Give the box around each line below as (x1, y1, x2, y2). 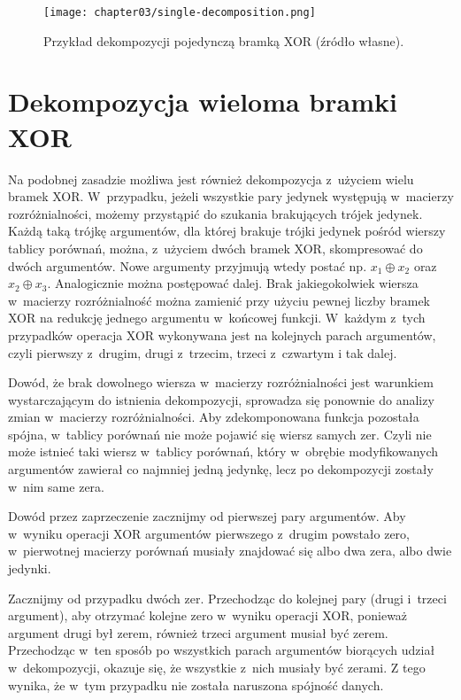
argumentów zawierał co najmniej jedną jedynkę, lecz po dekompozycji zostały (8, 460, 434, 478)
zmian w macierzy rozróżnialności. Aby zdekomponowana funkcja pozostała (8, 408, 419, 426)
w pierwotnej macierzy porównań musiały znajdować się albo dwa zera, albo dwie (8, 541, 452, 560)
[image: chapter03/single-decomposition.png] (43, 6, 316, 19)
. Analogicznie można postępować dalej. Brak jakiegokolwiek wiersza (47, 274, 419, 292)
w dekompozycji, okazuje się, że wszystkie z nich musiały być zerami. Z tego (8, 658, 426, 676)
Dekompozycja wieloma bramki (8, 83, 397, 120)
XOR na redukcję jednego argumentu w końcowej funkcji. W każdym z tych (8, 308, 426, 327)
